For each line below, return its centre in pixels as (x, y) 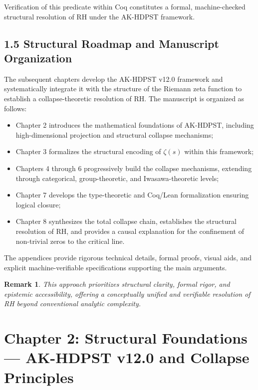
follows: (15, 108)
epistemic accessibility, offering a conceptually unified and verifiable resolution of (127, 293)
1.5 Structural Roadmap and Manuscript (112, 43)
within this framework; (219, 151)
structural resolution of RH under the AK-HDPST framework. (100, 16)
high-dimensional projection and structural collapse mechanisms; (115, 134)
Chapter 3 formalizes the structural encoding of (88, 151)
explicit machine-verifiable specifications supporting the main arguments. (116, 267)
